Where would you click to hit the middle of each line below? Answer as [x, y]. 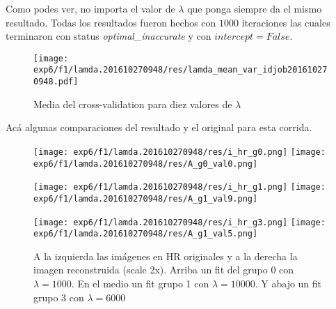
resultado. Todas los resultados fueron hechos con [111, 22]
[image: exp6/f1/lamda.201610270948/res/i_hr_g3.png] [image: [179, 222]
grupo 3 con [59, 297]
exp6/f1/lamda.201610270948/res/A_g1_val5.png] [146, 234]
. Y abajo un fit [288, 284]
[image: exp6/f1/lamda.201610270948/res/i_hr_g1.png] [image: [179, 187]
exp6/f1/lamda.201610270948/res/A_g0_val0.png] [146, 164]
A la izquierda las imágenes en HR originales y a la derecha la [166, 256]
